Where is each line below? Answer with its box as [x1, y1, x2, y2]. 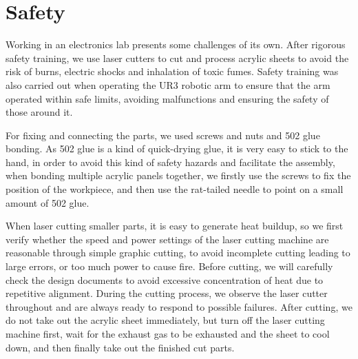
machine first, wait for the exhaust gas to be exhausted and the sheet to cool [6, 327, 330, 340]
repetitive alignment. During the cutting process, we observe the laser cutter [6, 286, 328, 300]
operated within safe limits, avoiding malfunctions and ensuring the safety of [6, 91, 329, 105]
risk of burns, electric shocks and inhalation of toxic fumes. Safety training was [6, 64, 339, 79]
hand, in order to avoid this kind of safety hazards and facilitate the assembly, [6, 154, 335, 169]
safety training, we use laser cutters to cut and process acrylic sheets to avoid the [6, 50, 349, 65]
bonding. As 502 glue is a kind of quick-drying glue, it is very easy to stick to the [6, 141, 348, 156]
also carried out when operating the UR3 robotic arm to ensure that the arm [6, 77, 330, 92]
